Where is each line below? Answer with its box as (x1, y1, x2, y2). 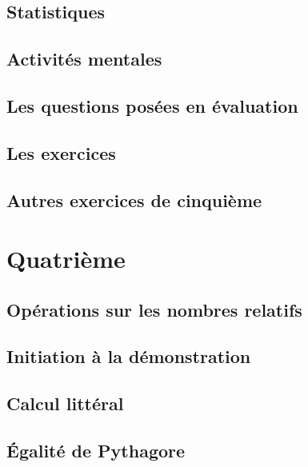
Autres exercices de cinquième (6, 187, 262, 212)
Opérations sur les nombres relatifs (6, 297, 302, 321)
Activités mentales (6, 46, 162, 71)
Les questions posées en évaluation (6, 93, 298, 118)
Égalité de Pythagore (6, 438, 186, 463)
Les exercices (6, 140, 116, 165)
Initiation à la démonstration (6, 344, 251, 369)
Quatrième (6, 242, 126, 275)
